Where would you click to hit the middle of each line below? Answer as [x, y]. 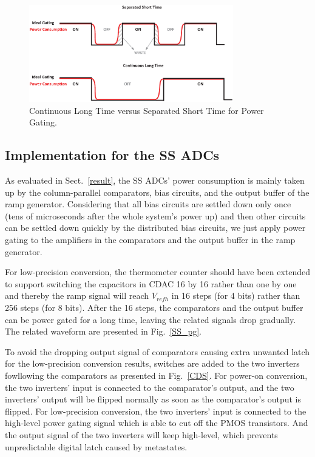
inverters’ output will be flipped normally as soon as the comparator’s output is [153, 399]
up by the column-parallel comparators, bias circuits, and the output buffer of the [157, 192]
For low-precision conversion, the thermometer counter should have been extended [158, 272]
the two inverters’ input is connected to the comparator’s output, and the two [150, 387]
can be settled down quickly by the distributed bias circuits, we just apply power [155, 228]
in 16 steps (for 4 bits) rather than [236, 295]
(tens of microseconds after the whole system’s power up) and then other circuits [155, 215]
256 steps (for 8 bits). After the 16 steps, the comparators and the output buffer [154, 308]
